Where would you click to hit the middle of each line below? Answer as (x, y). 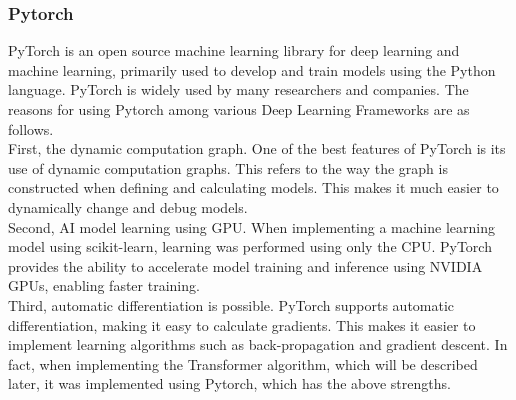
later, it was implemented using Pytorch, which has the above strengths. (229, 383)
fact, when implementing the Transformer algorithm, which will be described (243, 363)
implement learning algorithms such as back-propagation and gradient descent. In (258, 344)
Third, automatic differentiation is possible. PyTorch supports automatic (231, 304)
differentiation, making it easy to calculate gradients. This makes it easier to (242, 324)
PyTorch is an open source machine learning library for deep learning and (234, 50)
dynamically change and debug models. (128, 206)
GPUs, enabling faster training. (104, 285)
